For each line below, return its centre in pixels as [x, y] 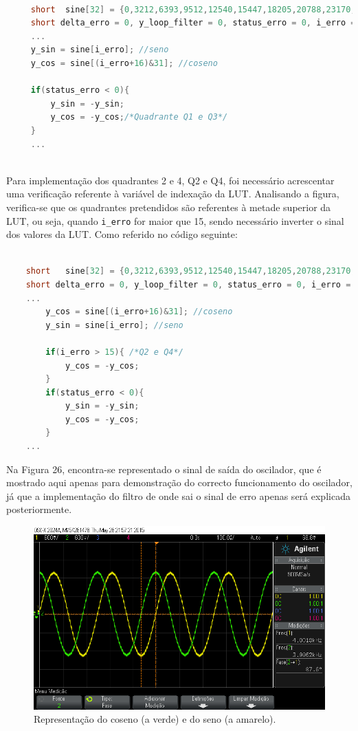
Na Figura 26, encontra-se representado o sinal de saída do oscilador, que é [164, 469]
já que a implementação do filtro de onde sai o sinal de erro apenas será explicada [178, 495]
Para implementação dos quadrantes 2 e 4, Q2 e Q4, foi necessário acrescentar [170, 180]
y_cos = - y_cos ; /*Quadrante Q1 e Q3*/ [139, 117]
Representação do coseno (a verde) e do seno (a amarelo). [155, 719]
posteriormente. [39, 509]
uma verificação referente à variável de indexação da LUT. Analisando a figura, [173, 194]
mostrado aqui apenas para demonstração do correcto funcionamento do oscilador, [179, 482]
